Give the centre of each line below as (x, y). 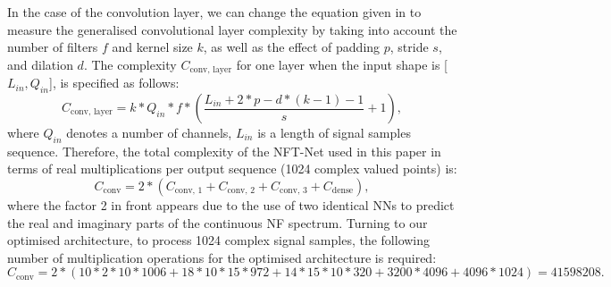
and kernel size (152, 47)
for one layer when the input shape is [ (342, 64)
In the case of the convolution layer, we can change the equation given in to (214, 12)
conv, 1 (188, 191)
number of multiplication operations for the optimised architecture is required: (222, 257)
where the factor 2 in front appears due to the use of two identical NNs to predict (231, 205)
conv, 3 (293, 191)
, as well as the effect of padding (292, 47)
